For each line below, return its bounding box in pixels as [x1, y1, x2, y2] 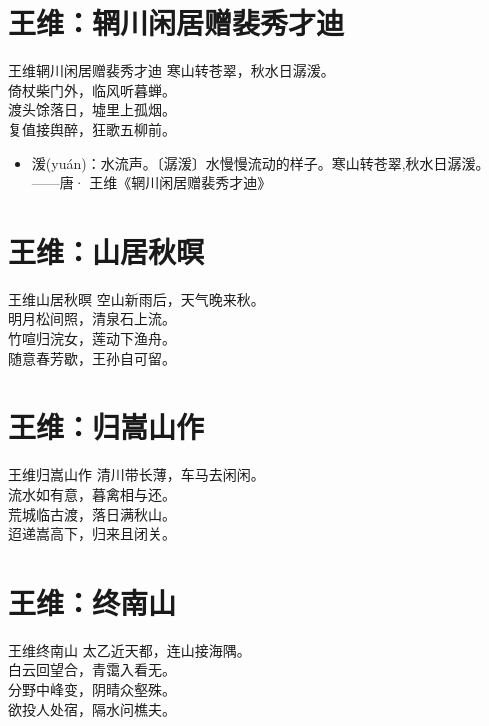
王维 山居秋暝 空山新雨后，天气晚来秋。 [8, 288, 265, 309]
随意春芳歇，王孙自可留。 [8, 347, 176, 368]
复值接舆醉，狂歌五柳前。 [8, 118, 176, 139]
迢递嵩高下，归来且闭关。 [8, 523, 176, 544]
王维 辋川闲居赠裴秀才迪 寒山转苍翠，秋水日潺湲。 [8, 60, 335, 81]
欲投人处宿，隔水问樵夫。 [8, 698, 176, 719]
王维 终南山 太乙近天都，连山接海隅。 [8, 639, 251, 660]
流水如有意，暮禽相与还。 [8, 483, 176, 504]
